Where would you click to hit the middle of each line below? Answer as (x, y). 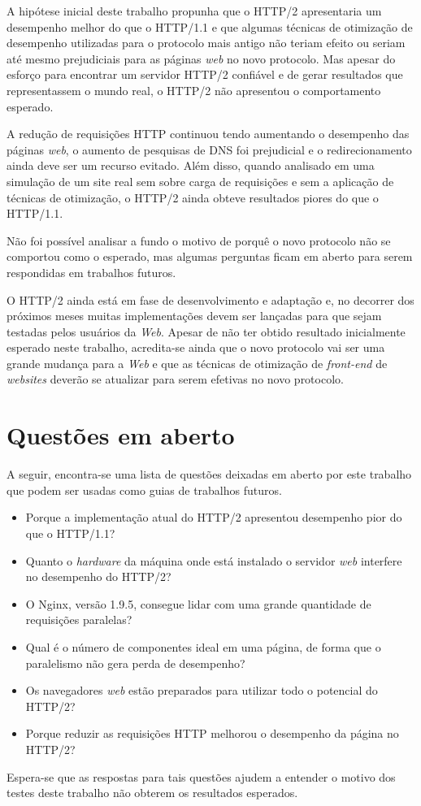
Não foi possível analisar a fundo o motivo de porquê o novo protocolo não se (199, 240)
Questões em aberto (121, 435)
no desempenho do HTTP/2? (98, 576)
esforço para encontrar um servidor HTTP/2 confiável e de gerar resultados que (205, 74)
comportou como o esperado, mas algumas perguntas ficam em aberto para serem (210, 256)
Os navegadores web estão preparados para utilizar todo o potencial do (202, 690)
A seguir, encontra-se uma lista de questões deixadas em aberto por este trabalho (209, 474)
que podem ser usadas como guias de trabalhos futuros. (144, 490)
